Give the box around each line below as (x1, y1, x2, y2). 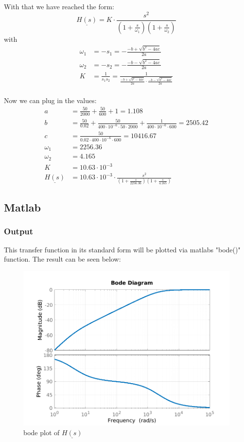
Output (4, 225, 34, 237)
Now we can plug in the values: (4, 95, 97, 105)
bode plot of (23, 427, 60, 437)
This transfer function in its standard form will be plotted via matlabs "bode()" (4, 244, 241, 254)
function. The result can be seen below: (4, 254, 121, 264)
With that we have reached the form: (4, 1, 114, 11)
